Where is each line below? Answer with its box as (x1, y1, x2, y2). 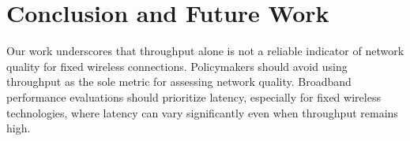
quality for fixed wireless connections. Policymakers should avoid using (6, 58, 348, 74)
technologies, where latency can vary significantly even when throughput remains (6, 104, 398, 121)
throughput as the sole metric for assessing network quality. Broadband (6, 73, 352, 90)
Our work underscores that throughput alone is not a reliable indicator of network (6, 43, 404, 59)
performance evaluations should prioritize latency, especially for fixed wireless (6, 88, 381, 105)
